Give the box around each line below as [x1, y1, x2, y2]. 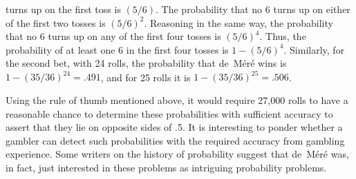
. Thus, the [259, 29, 306, 43]
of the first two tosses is [6, 15, 106, 30]
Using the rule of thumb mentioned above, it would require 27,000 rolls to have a [6, 93, 348, 107]
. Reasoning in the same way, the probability [144, 15, 333, 30]
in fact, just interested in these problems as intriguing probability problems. [6, 160, 327, 175]
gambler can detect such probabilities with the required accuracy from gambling [6, 133, 345, 147]
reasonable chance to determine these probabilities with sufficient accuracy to [6, 106, 333, 120]
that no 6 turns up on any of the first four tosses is [6, 29, 221, 43]
